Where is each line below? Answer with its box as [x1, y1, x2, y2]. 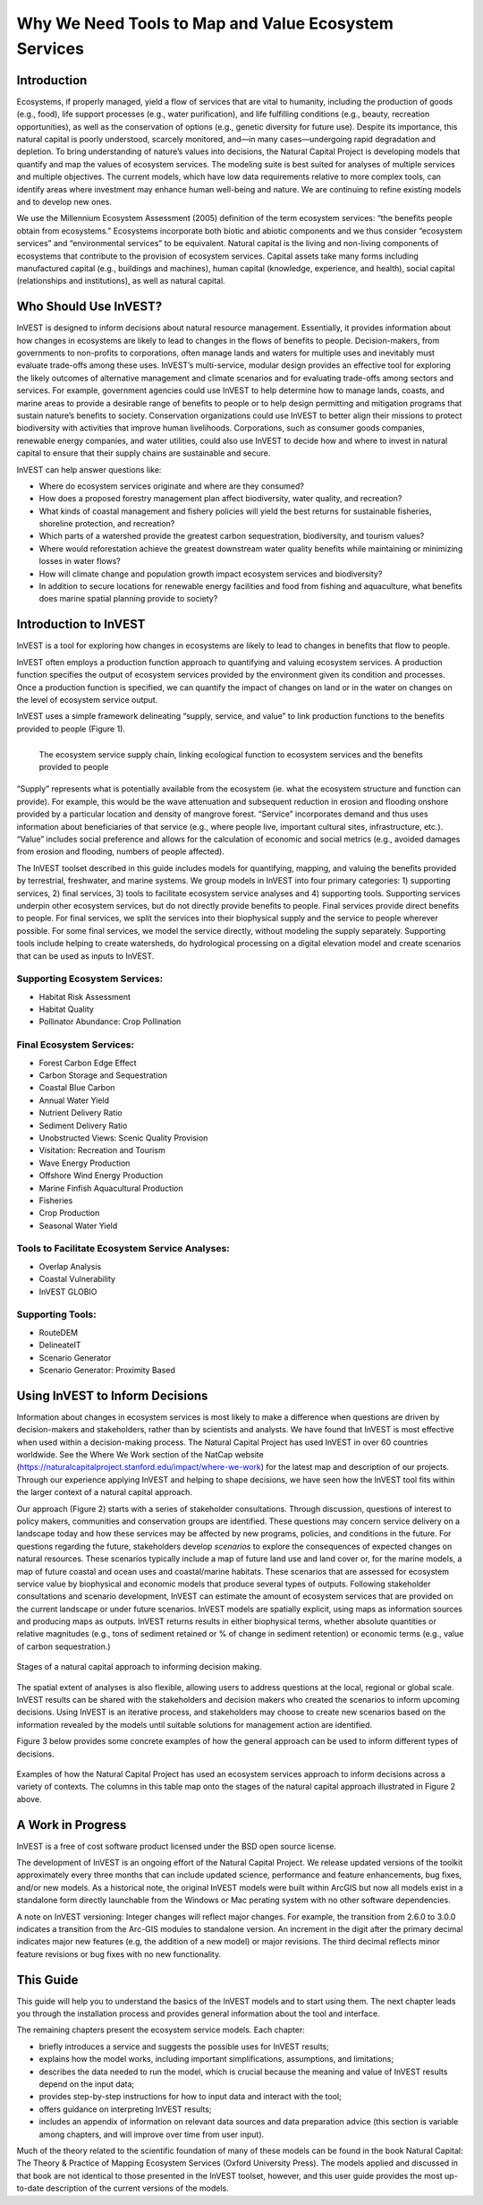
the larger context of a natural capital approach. [16, 1487, 192, 1498]
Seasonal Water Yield [38, 1220, 118, 1231]
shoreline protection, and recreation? [38, 518, 175, 529]
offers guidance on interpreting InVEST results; [38, 2104, 212, 2115]
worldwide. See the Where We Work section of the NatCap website [16, 1449, 264, 1459]
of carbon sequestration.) [16, 1641, 111, 1652]
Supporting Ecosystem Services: [16, 972, 164, 985]
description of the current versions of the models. [46, 2183, 230, 2193]
